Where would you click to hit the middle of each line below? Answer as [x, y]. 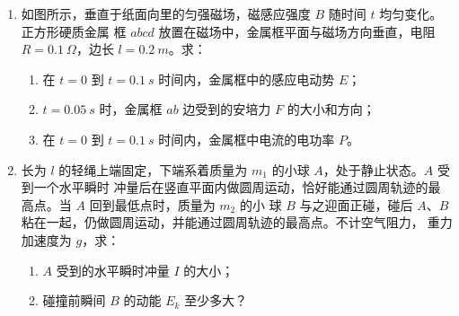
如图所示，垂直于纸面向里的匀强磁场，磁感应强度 [166, 13]
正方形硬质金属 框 [74, 31]
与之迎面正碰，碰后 [356, 204]
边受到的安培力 [227, 109]
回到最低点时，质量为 [152, 204]
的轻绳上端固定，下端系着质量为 [153, 169]
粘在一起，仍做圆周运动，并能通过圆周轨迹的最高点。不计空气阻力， [222, 222]
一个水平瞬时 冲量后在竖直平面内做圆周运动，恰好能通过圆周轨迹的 [231, 187]
